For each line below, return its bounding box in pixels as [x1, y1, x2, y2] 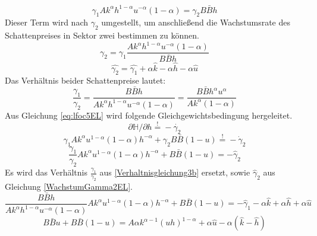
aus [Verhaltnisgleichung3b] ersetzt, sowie [99, 166, 250, 178]
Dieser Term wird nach [5, 16, 88, 28]
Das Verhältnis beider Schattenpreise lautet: [5, 74, 166, 87]
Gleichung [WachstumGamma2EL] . [5, 180, 133, 193]
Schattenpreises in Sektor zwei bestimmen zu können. [5, 29, 199, 42]
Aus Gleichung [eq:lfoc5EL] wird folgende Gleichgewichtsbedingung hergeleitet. [5, 109, 293, 121]
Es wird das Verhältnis [5, 166, 87, 178]
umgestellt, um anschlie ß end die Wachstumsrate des [101, 16, 291, 28]
